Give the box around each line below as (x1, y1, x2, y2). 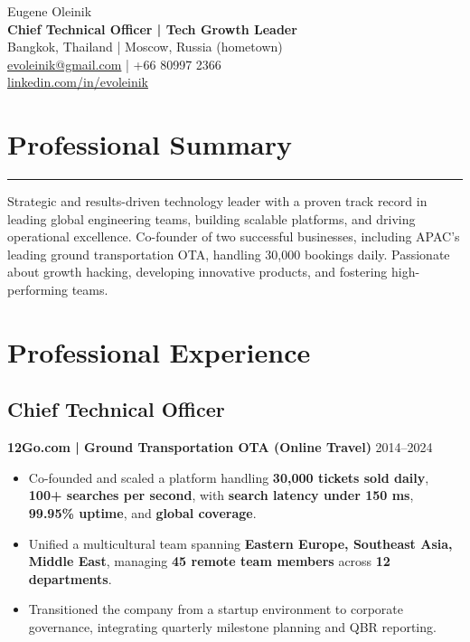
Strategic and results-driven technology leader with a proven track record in (7, 192, 428, 211)
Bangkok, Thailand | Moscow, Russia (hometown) (7, 37, 283, 56)
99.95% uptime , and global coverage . (28, 504, 257, 523)
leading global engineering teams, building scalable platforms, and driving (7, 209, 416, 228)
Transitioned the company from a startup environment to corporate (28, 600, 403, 618)
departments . (28, 569, 112, 588)
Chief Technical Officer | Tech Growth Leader (7, 19, 297, 38)
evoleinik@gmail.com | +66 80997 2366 (7, 54, 221, 73)
